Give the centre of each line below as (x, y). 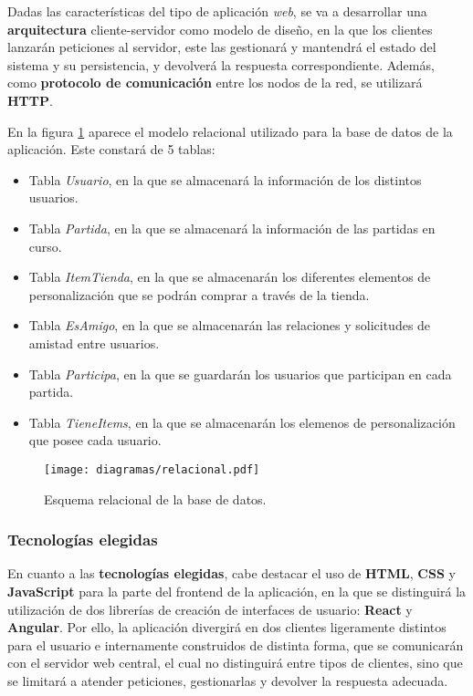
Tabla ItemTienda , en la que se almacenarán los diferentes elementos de (230, 277)
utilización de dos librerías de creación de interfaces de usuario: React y (210, 609)
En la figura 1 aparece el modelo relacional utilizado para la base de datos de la (230, 131)
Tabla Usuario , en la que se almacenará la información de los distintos (225, 179)
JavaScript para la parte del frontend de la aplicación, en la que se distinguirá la (237, 591)
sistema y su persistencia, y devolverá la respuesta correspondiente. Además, (221, 64)
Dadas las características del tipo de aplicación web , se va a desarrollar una (217, 11)
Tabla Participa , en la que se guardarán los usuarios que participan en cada (240, 374)
